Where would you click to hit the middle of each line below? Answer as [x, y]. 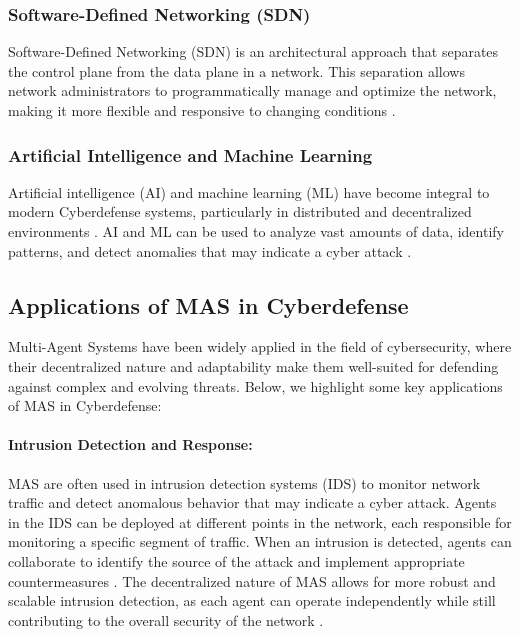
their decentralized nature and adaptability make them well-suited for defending [253, 365]
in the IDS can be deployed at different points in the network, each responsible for [260, 521]
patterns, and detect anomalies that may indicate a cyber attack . [210, 250]
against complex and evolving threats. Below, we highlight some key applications [255, 385]
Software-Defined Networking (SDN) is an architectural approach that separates [253, 51]
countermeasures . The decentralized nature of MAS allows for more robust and [252, 580]
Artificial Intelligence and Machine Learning [190, 154]
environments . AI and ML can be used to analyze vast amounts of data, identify [256, 231]
